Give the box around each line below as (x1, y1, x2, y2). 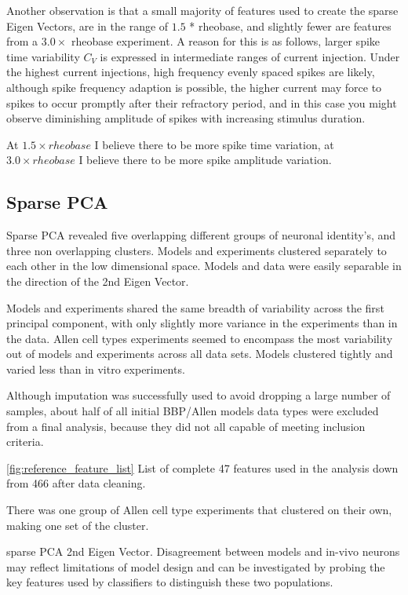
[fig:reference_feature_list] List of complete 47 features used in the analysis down (6, 459, 399, 476)
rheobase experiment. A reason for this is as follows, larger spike (71, 33, 381, 49)
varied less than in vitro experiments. (6, 360, 185, 377)
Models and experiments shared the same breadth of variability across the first (6, 299, 384, 316)
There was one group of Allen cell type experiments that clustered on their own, (6, 502, 392, 518)
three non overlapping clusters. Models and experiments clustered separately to (6, 242, 387, 258)
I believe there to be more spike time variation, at (94, 136, 334, 152)
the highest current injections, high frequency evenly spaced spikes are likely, (6, 64, 375, 80)
